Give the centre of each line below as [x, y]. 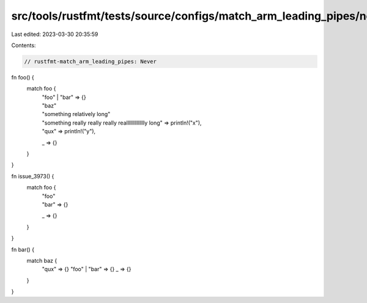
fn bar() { [23, 249]
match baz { [42, 260]
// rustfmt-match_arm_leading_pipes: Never [91, 61]
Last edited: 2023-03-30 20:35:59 [55, 34]
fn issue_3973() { [33, 176]
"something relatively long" [76, 114]
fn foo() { [23, 77]
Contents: [24, 45]
